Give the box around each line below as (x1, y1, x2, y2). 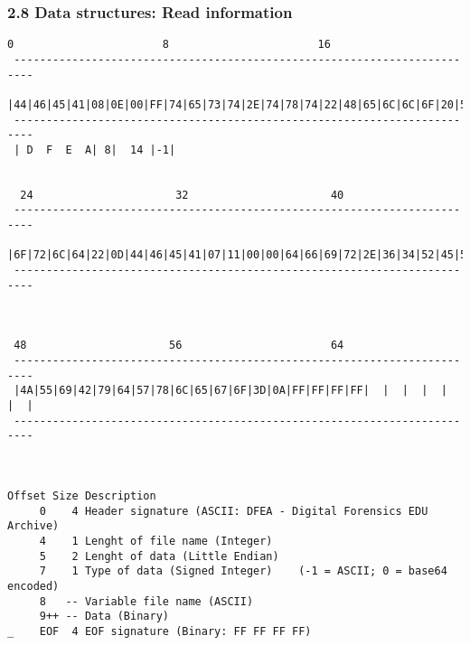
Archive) (7, 519, 60, 533)
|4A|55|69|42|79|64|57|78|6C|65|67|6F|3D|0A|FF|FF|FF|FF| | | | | (14, 384, 447, 397)
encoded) (7, 579, 60, 593)
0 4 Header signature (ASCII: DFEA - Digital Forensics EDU (39, 504, 428, 518)
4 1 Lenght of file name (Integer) (39, 534, 273, 547)
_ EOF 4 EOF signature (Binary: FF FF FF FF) (7, 624, 312, 638)
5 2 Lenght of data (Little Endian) (39, 549, 279, 563)
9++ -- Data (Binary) (39, 610, 169, 623)
